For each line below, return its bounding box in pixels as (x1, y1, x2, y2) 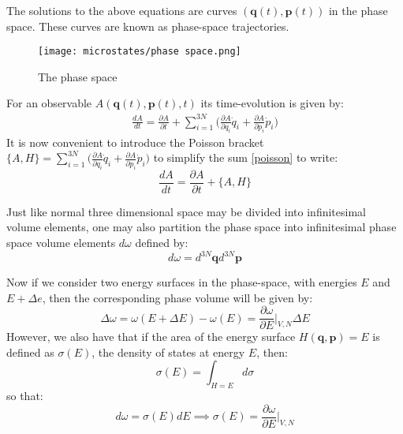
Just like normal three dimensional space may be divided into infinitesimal (6, 203, 366, 219)
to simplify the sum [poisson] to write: (153, 149, 338, 166)
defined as (6, 343, 54, 360)
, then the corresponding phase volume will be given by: (42, 289, 313, 305)
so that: (6, 387, 43, 404)
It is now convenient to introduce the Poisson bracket (6, 133, 264, 150)
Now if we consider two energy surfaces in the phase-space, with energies (6, 274, 357, 290)
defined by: (135, 234, 188, 250)
